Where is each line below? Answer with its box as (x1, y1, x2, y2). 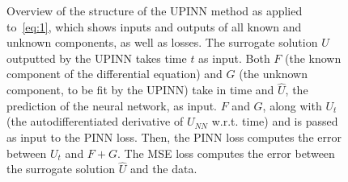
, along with (262, 97, 322, 114)
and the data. (129, 160, 197, 177)
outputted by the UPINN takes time (6, 49, 187, 66)
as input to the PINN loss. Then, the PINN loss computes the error (6, 128, 342, 145)
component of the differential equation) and (6, 65, 223, 82)
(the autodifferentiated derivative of (6, 113, 184, 130)
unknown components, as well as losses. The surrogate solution (6, 34, 318, 51)
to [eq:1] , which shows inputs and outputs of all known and (6, 18, 302, 35)
